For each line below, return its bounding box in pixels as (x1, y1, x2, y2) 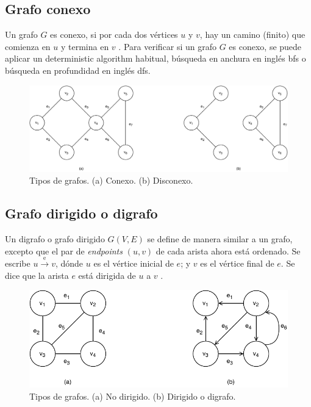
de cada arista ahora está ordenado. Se (155, 244, 301, 257)
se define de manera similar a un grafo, (147, 232, 293, 245)
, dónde (55, 256, 84, 269)
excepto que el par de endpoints (5, 244, 123, 257)
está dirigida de (78, 268, 136, 281)
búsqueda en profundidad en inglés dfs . (5, 63, 151, 76)
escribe (5, 256, 30, 269)
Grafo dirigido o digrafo (5, 204, 158, 223)
